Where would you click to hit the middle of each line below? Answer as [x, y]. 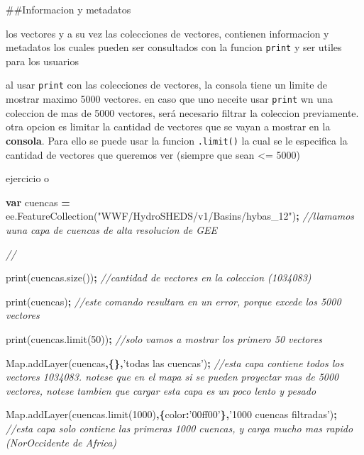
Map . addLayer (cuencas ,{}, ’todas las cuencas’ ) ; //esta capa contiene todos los [175, 363]
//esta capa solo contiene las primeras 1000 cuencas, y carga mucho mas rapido [180, 428]
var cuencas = [38, 202]
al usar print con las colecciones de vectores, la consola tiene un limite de [167, 85]
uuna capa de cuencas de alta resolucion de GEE [112, 229]
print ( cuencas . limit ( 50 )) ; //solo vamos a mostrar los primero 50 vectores [164, 338]
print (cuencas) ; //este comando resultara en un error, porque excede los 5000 [173, 301]
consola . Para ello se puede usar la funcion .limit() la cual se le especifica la [177, 140]
